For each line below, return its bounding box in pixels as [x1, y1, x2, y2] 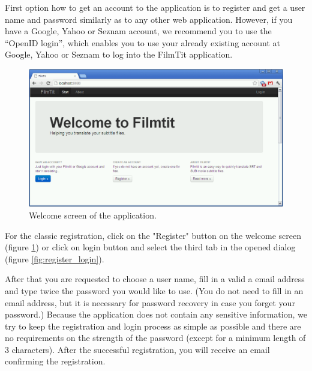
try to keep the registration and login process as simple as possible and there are [5, 319, 301, 332]
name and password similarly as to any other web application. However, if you [5, 13, 293, 25]
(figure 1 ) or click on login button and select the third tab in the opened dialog [5, 241, 296, 253]
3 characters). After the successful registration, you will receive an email [5, 343, 270, 355]
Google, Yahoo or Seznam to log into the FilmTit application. [5, 48, 233, 61]
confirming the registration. [5, 355, 106, 367]
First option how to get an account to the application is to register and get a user [5, 1, 305, 13]
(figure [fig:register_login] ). [5, 252, 104, 265]
